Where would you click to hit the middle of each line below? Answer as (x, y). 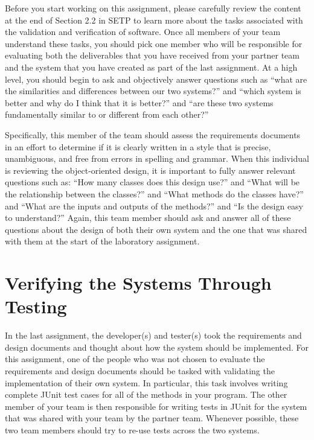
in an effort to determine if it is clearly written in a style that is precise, (138, 146)
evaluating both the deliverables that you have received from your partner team (152, 55)
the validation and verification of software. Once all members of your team (143, 32)
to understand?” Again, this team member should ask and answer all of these (148, 218)
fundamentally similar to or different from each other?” (107, 114)
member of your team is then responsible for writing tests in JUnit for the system (156, 406)
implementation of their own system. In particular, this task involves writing (146, 382)
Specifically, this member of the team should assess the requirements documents (153, 134)
